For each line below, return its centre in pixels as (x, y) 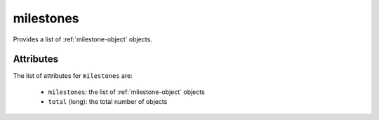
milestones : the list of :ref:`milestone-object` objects (126, 92)
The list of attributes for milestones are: (73, 76)
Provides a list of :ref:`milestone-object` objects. (82, 39)
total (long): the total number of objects (108, 102)
